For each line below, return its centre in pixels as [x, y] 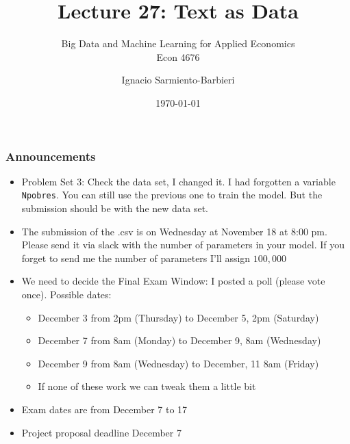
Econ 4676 [178, 56]
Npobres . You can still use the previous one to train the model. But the [172, 195]
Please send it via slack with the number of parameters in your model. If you [183, 245]
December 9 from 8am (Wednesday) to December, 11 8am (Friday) [178, 363]
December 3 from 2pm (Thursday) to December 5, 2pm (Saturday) [178, 317]
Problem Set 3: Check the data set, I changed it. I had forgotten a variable [178, 181]
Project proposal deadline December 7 [101, 432]
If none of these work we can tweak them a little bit [147, 386]
